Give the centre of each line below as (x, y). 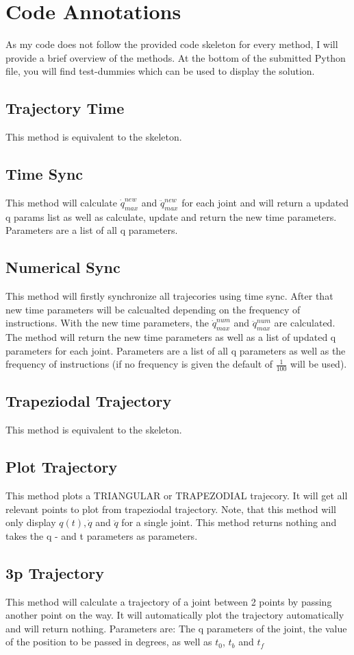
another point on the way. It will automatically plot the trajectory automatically (175, 615)
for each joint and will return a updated (265, 202)
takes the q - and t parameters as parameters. (102, 535)
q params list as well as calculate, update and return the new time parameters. (171, 216)
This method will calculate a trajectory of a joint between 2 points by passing (169, 601)
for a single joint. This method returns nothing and (229, 522)
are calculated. (305, 323)
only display (31, 522)
